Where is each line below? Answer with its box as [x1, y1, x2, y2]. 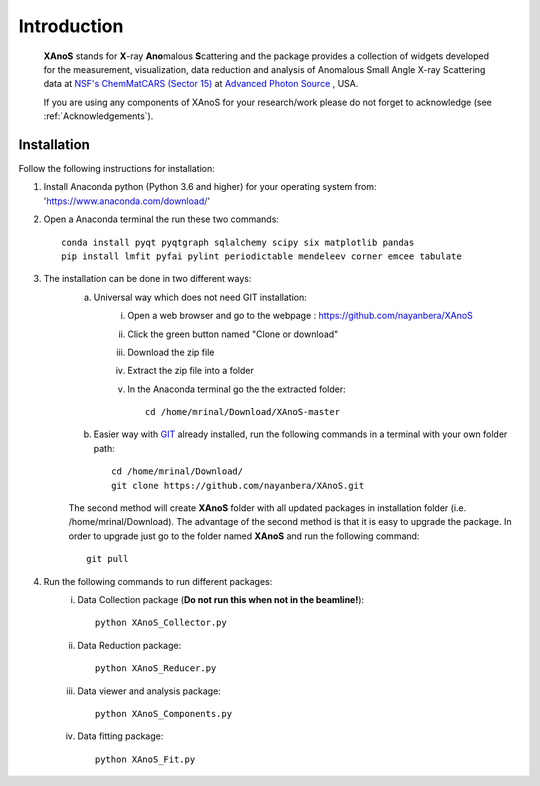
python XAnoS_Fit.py [95, 753, 196, 765]
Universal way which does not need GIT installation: [93, 291, 307, 303]
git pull [86, 553, 129, 565]
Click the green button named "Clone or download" [127, 328, 339, 340]
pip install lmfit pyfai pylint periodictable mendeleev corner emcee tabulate [61, 250, 462, 262]
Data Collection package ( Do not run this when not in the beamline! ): [77, 594, 365, 605]
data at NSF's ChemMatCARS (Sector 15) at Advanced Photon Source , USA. [43, 78, 359, 90]
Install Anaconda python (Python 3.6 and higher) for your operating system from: [43, 181, 377, 193]
